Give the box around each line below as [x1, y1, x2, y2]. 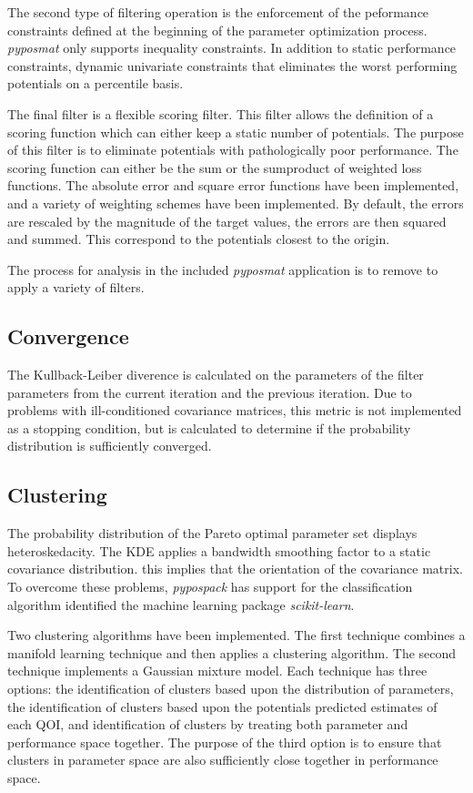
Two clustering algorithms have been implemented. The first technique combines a [7, 625, 466, 645]
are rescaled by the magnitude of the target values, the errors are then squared [7, 211, 447, 230]
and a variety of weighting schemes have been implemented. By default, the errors [7, 193, 464, 212]
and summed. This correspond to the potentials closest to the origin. [7, 229, 390, 249]
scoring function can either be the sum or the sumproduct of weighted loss [7, 158, 422, 177]
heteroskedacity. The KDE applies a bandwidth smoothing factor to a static [7, 541, 431, 560]
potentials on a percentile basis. [7, 74, 184, 93]
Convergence [7, 322, 129, 351]
